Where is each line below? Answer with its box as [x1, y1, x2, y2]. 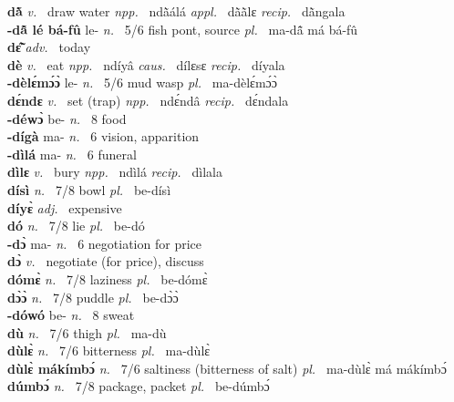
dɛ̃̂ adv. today [7, 37, 91, 57]
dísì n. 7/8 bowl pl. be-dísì [7, 180, 171, 199]
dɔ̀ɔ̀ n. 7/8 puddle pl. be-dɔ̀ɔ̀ [7, 287, 179, 306]
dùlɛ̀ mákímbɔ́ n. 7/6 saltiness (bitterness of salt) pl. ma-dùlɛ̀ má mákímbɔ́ [7, 358, 447, 377]
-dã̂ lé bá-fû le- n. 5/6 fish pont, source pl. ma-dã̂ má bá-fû [7, 19, 358, 38]
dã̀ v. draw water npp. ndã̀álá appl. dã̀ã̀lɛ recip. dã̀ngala [7, 2, 346, 20]
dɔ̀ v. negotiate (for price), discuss [7, 252, 204, 271]
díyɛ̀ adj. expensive [7, 198, 122, 217]
